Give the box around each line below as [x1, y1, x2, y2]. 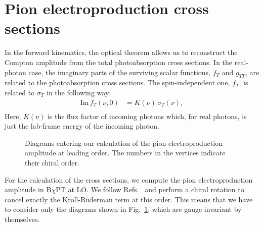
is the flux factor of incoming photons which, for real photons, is [47, 110, 247, 121]
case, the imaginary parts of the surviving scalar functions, [28, 67, 210, 77]
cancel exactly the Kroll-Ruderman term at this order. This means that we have [5, 194, 253, 204]
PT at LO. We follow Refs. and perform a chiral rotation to [56, 184, 244, 195]
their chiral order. [25, 157, 79, 167]
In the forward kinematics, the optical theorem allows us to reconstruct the [5, 47, 238, 58]
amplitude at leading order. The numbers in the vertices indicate [25, 147, 226, 158]
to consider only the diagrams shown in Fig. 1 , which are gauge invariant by [5, 204, 242, 214]
